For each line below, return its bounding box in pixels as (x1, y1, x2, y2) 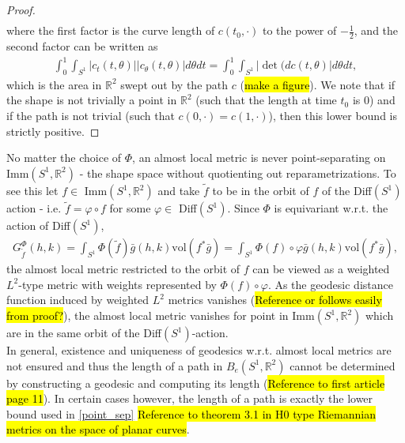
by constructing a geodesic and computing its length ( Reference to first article (6, 374, 385, 391)
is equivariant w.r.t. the (274, 200, 388, 216)
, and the (354, 22, 399, 39)
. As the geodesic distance (267, 276, 393, 292)
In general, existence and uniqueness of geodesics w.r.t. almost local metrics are (6, 342, 392, 359)
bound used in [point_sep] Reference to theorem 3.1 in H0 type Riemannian (6, 405, 376, 422)
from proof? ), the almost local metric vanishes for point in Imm (6, 307, 315, 324)
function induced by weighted (6, 291, 150, 308)
